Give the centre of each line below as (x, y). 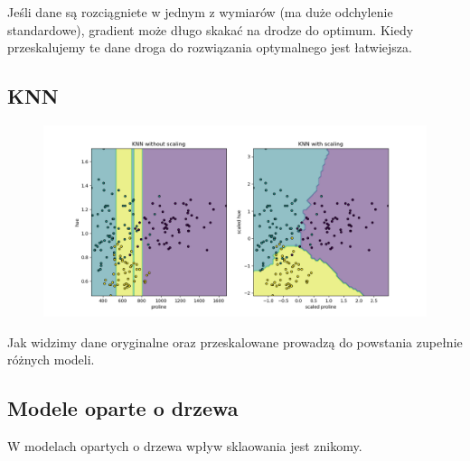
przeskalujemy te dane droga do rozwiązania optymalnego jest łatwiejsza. (210, 47)
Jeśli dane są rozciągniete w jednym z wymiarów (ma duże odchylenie (200, 12)
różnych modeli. (51, 360)
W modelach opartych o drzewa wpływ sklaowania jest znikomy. (185, 445)
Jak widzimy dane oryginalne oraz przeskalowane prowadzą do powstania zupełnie (235, 341)
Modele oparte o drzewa (123, 408)
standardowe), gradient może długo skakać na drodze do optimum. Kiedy (211, 29)
